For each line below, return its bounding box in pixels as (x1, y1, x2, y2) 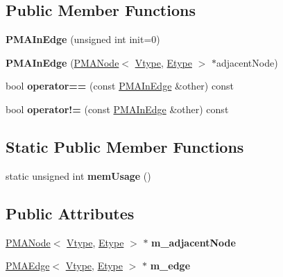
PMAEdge (6, 258, 50, 273)
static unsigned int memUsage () (6, 168, 151, 183)
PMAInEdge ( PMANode (6, 55, 119, 69)
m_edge (150, 258, 191, 273)
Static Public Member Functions (6, 135, 244, 157)
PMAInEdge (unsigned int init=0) (6, 32, 160, 47)
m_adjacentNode (151, 235, 236, 249)
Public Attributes (6, 202, 135, 224)
